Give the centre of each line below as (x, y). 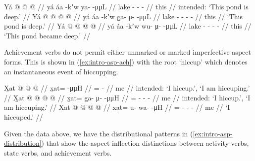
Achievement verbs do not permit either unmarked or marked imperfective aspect (127, 52)
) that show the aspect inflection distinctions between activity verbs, (145, 143)
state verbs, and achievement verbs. (58, 152)
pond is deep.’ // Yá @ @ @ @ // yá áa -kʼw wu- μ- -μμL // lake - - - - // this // (128, 26)
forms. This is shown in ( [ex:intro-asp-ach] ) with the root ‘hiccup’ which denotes (126, 61)
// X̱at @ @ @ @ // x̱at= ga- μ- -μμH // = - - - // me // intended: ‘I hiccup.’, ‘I (127, 97)
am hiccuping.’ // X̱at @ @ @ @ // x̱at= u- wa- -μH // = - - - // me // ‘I (117, 107)
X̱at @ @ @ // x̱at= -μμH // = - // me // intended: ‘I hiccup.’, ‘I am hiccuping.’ (127, 88)
